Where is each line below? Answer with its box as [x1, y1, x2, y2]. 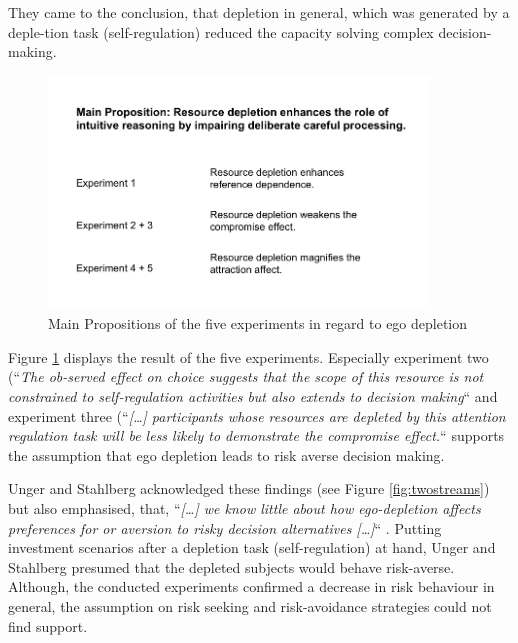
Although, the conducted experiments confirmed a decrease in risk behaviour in [8, 576, 495, 597]
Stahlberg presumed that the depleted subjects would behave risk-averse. [8, 556, 455, 577]
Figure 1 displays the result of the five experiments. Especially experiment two [8, 346, 489, 367]
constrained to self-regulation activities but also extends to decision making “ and [8, 385, 498, 406]
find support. [8, 615, 88, 636]
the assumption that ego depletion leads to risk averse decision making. [8, 444, 445, 465]
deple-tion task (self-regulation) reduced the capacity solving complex [8, 21, 434, 42]
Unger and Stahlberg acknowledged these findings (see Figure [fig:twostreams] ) [8, 478, 490, 499]
